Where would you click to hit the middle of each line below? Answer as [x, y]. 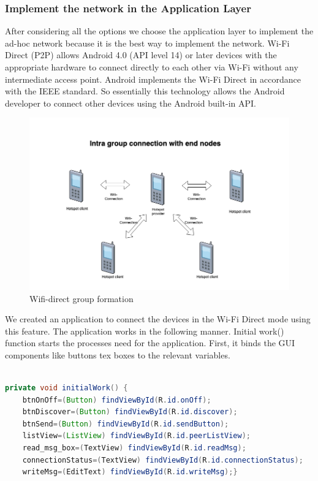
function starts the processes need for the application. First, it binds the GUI [150, 343]
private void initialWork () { [66, 388]
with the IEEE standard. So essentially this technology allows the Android [145, 91]
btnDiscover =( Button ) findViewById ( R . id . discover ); [130, 412]
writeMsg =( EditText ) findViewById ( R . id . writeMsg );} [130, 472]
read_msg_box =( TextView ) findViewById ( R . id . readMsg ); [134, 448]
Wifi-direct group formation [81, 298]
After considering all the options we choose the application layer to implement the [159, 31]
